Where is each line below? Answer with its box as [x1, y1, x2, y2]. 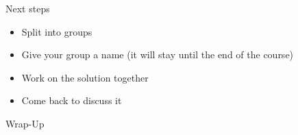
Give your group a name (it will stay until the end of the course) [21, 47, 294, 62]
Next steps [5, 1, 50, 15]
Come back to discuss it [21, 93, 122, 108]
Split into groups [21, 24, 92, 38]
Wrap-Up [5, 116, 45, 130]
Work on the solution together [21, 70, 149, 84]
